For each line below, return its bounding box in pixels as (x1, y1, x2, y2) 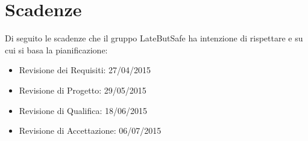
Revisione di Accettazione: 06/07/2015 (19, 124, 162, 137)
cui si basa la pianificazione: (5, 43, 108, 56)
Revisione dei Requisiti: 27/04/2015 (19, 64, 151, 76)
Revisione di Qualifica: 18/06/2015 (19, 104, 148, 116)
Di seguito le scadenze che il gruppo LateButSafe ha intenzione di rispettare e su (5, 32, 303, 44)
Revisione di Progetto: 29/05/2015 (19, 83, 146, 96)
